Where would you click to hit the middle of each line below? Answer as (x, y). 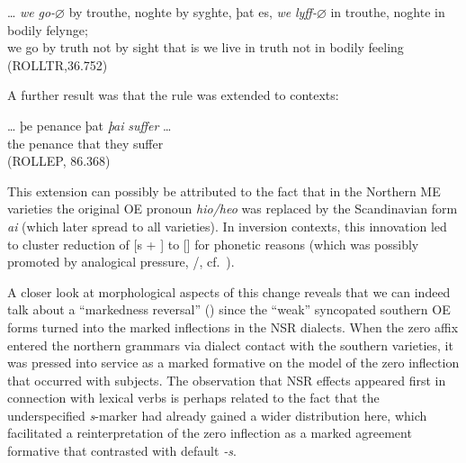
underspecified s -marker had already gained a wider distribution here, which (217, 415)
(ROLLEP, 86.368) (59, 161)
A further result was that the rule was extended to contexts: (173, 95)
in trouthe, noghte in (388, 12)
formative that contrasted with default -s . (122, 451)
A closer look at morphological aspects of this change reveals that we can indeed (229, 291)
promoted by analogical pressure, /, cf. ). (121, 262)
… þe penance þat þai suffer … (90, 125)
